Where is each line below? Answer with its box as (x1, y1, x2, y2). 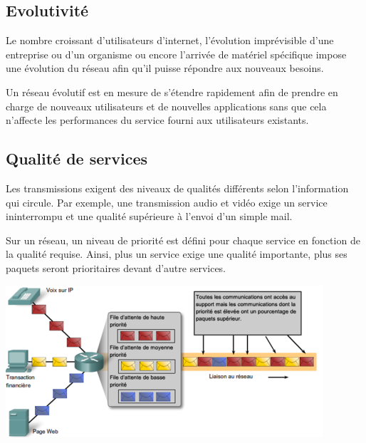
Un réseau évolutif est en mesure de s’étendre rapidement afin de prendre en (6, 84, 338, 99)
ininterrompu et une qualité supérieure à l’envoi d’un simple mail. (6, 209, 293, 224)
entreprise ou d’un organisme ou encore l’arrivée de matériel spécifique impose (6, 46, 347, 61)
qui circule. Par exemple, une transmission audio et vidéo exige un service (6, 194, 328, 209)
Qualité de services (6, 147, 148, 170)
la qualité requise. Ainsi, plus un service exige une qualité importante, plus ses (6, 246, 347, 261)
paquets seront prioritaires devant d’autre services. (6, 260, 226, 275)
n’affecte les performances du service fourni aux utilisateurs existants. (6, 113, 309, 127)
